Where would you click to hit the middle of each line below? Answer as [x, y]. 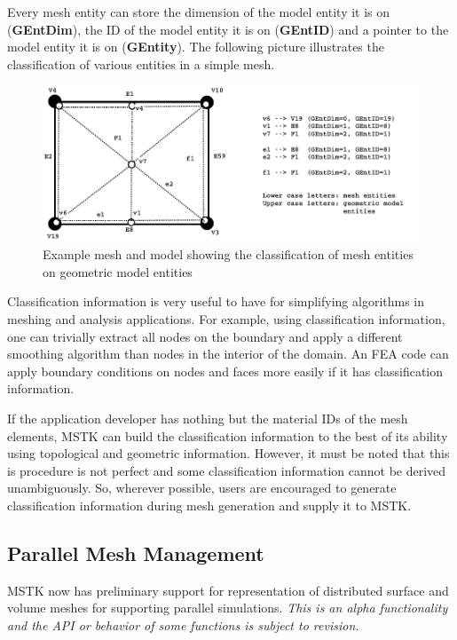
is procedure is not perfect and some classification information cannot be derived [227, 470]
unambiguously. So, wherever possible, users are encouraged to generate [202, 488]
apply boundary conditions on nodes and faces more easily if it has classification [225, 371]
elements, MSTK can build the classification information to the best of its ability [228, 435]
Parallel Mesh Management [136, 553]
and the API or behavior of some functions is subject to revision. [183, 624]
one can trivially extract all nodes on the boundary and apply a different [205, 336]
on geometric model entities [118, 271]
